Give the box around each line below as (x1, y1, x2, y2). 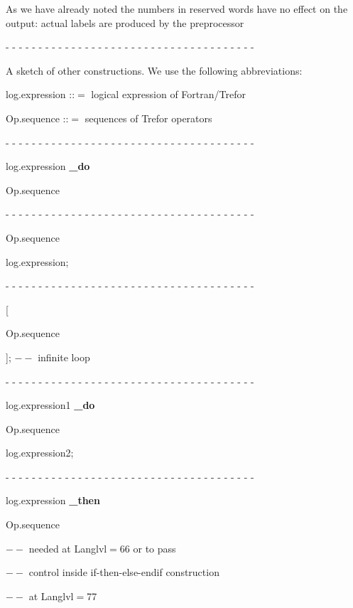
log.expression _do (6, 159, 90, 174)
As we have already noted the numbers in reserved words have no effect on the (6, 1, 348, 16)
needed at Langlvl (28, 540, 107, 555)
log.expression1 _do (6, 398, 95, 412)
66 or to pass (119, 540, 176, 555)
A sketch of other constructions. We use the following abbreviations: (6, 63, 303, 78)
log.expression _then (6, 493, 100, 508)
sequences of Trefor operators (85, 110, 212, 125)
